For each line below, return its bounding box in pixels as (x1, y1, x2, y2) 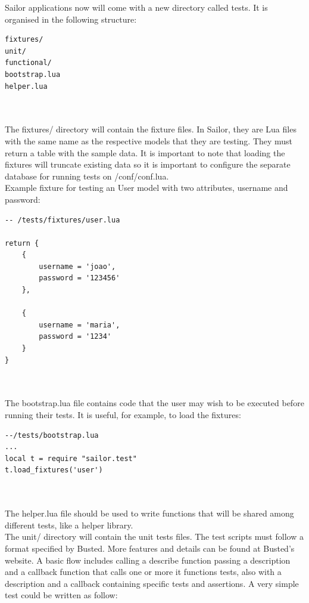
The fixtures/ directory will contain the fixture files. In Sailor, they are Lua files (5, 123, 296, 135)
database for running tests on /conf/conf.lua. (5, 169, 169, 182)
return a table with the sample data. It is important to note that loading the (5, 146, 285, 159)
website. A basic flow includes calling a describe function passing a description (5, 553, 291, 566)
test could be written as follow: (5, 589, 118, 601)
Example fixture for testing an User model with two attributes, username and (5, 181, 288, 194)
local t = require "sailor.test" (5, 454, 137, 463)
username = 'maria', (39, 320, 120, 329)
